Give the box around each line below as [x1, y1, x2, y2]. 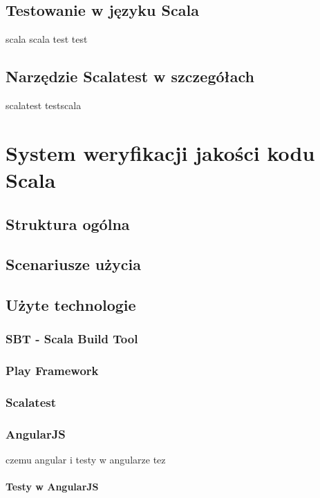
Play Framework [6, 362, 99, 379]
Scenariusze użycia [6, 253, 141, 275]
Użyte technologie [6, 294, 136, 316]
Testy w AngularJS [6, 479, 99, 494]
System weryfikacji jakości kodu [6, 138, 315, 166]
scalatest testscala [6, 98, 82, 112]
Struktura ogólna [6, 213, 130, 234]
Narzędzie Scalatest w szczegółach [6, 66, 254, 87]
